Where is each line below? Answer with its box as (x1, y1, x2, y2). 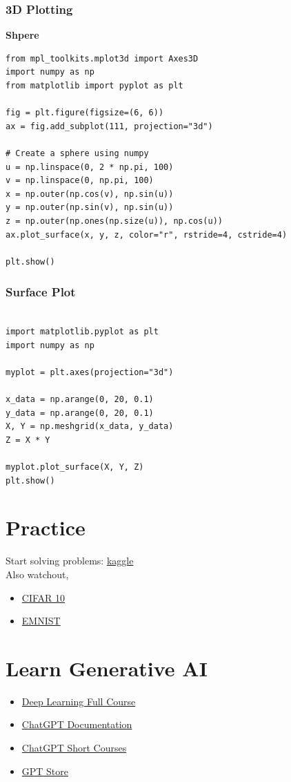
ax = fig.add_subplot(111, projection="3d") (6, 121, 213, 131)
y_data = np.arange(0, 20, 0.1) (6, 408, 154, 418)
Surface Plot (6, 283, 76, 301)
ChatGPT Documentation (21, 717, 132, 732)
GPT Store (21, 763, 69, 778)
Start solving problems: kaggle (6, 553, 134, 568)
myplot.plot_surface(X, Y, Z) (6, 462, 144, 473)
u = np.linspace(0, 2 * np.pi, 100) (6, 162, 174, 172)
